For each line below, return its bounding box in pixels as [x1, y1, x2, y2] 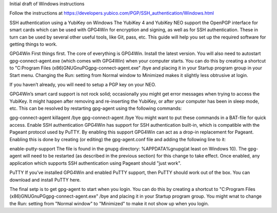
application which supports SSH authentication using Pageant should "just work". [9, 160, 182, 166]
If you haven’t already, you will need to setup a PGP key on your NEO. [9, 81, 156, 87]
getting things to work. [9, 41, 57, 47]
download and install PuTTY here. [9, 177, 81, 183]
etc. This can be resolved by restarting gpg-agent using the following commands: [9, 105, 182, 111]
